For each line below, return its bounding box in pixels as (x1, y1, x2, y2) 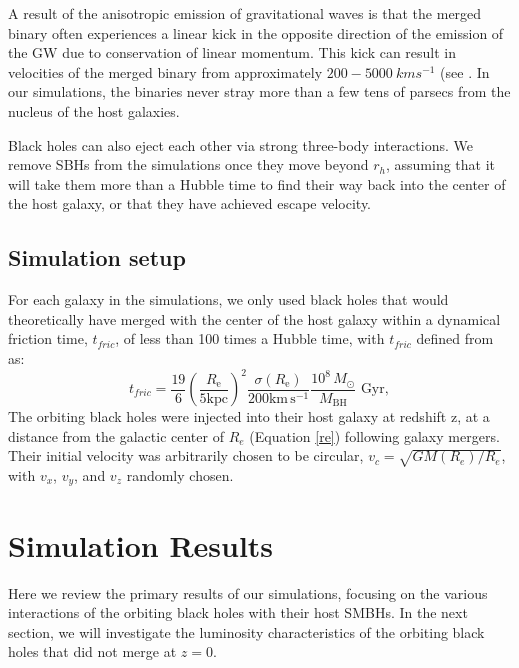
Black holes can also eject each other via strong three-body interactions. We (8, 134, 473, 155)
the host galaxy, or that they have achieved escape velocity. (8, 193, 372, 214)
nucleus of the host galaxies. (8, 100, 180, 121)
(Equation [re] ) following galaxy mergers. (249, 425, 500, 446)
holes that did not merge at (8, 641, 177, 662)
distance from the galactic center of (8, 425, 224, 446)
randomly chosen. (126, 464, 234, 485)
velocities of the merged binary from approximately (8, 61, 323, 82)
